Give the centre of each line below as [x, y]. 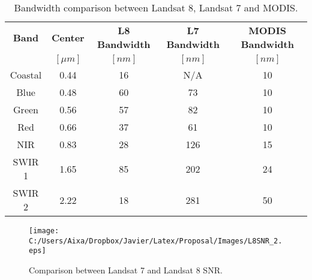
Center [68, 37]
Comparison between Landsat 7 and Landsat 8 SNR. [126, 270]
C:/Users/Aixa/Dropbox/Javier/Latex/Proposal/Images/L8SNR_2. [156, 241]
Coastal [26, 75]
